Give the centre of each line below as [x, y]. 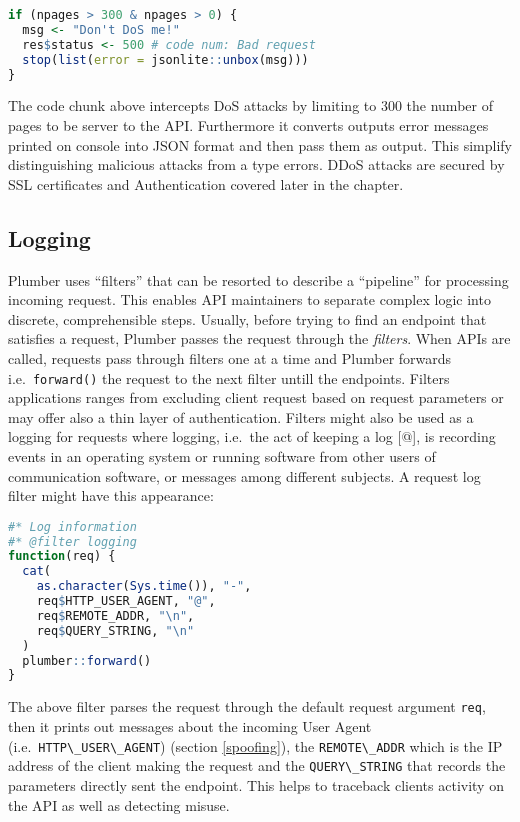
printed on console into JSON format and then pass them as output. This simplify [260, 144]
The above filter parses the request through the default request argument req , [247, 706]
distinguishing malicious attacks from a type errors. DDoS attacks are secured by [256, 164]
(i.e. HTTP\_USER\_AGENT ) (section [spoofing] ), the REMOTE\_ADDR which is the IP [255, 745]
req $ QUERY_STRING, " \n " [115, 630]
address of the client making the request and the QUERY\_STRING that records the [257, 765]
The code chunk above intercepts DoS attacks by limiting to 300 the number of [250, 105]
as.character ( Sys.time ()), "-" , [144, 586]
